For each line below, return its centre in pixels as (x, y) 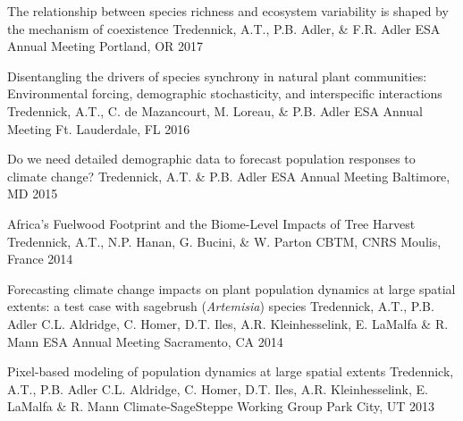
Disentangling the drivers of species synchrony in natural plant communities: (217, 76)
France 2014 (40, 259)
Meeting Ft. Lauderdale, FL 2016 (99, 128)
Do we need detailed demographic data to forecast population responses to (211, 159)
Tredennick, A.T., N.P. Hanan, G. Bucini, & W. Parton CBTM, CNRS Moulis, (224, 241)
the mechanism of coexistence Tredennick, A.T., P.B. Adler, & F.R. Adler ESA (224, 28)
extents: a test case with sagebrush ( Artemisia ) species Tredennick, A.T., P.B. (221, 306)
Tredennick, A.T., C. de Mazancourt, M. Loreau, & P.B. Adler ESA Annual (215, 110)
